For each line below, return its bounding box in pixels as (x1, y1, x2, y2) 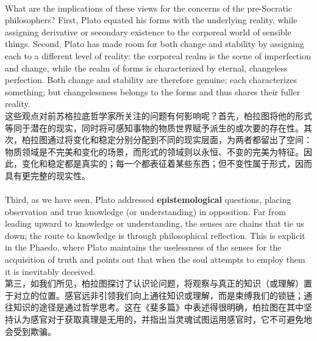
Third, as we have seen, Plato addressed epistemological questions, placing (5, 193, 291, 206)
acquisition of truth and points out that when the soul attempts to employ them (5, 253, 305, 266)
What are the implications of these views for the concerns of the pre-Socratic (5, 1, 293, 14)
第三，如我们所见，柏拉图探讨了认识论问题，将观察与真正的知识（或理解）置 (5, 277, 312, 290)
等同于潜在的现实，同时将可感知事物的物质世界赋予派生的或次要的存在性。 (5, 121, 304, 134)
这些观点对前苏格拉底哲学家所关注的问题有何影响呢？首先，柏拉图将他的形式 (5, 109, 312, 122)
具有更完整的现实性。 (5, 169, 90, 182)
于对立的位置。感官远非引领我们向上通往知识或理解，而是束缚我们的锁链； (5, 288, 304, 301)
